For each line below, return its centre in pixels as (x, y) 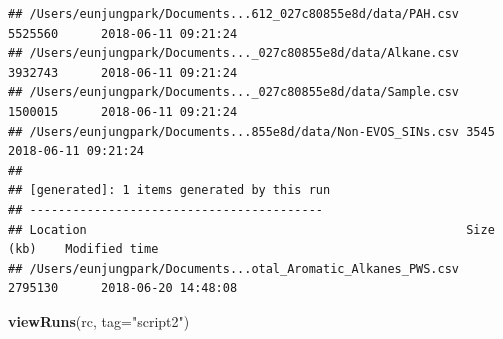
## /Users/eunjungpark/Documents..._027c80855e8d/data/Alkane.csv (234, 53)
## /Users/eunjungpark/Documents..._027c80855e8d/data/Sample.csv (234, 92)
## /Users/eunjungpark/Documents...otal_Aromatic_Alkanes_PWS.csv (234, 268)
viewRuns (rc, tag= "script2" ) (99, 320)
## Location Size (251, 229)
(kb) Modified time (83, 249)
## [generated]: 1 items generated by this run (169, 190)
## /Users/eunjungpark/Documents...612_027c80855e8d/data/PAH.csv (234, 14)
